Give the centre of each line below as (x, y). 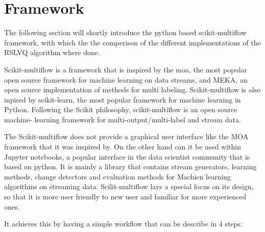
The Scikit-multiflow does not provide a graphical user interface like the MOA (126, 136)
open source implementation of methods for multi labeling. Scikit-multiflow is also (132, 89)
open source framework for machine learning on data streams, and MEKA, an (126, 79)
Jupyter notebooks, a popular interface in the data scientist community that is (127, 156)
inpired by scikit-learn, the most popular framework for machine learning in (123, 99)
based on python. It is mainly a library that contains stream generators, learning (130, 166)
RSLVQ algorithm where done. (52, 52)
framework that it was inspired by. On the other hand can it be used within (123, 147)
